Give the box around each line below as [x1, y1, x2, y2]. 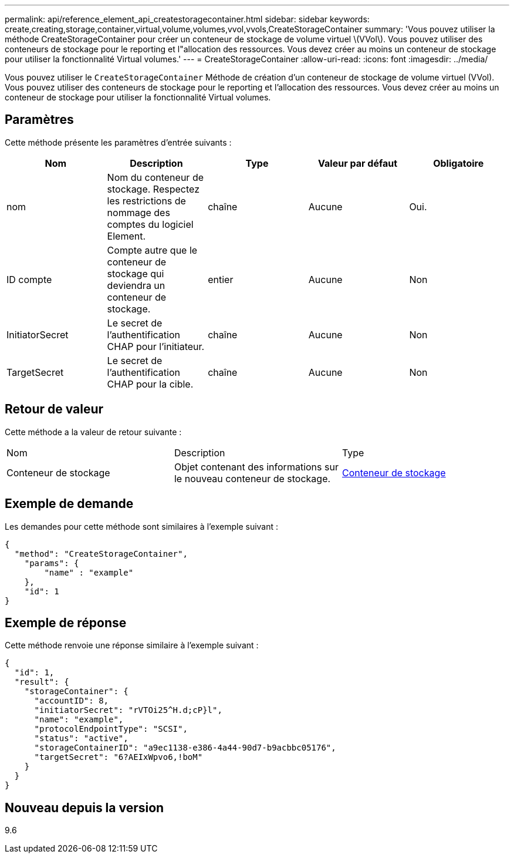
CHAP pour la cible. [107, 378, 194, 390]
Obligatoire [433, 157, 484, 169]
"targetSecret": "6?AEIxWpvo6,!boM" [34, 752, 203, 762]
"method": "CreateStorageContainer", [14, 549, 188, 558]
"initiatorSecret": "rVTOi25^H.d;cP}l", [34, 705, 222, 715]
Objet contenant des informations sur [174, 460, 339, 473]
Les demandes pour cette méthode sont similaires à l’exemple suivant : [5, 521, 279, 531]
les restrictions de [107, 194, 186, 207]
